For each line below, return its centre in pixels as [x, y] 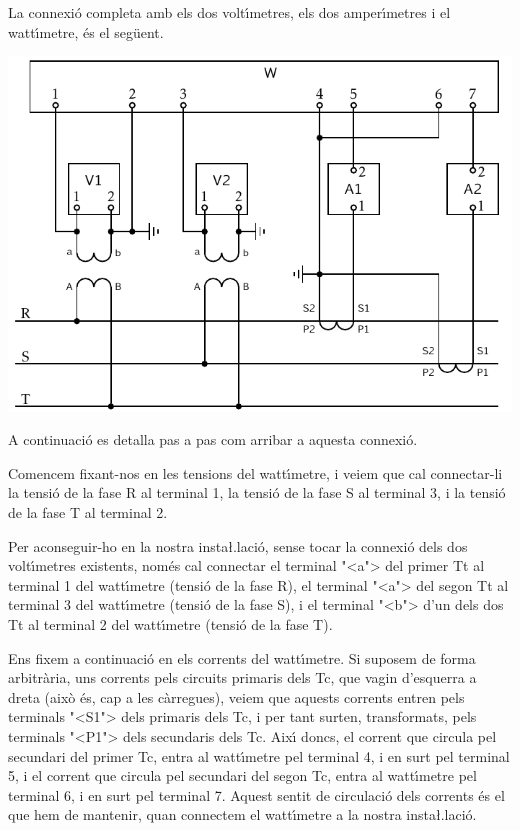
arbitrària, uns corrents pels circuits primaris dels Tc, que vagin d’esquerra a [242, 677]
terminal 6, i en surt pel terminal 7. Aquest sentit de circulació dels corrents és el [256, 794]
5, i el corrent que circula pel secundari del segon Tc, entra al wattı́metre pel [242, 775]
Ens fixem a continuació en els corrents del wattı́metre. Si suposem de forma [242, 657]
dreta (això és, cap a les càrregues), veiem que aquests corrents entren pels [236, 696]
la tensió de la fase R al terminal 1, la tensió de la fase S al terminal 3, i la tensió [257, 492]
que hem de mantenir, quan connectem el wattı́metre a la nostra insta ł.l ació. [242, 814]
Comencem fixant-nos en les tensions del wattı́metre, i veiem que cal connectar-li [255, 472]
